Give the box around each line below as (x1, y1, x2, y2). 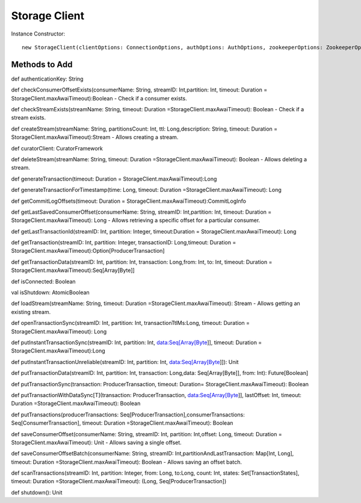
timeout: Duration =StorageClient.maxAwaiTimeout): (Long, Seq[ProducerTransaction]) (11, 478, 227, 485)
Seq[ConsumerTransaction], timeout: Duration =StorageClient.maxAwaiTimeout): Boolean (11, 419, 233, 427)
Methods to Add (11, 59, 73, 69)
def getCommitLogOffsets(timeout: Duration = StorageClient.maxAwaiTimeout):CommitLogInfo (11, 197, 247, 205)
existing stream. (11, 308, 51, 315)
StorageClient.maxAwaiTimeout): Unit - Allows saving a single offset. (11, 439, 182, 446)
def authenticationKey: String (11, 75, 84, 82)
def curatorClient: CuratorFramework (11, 144, 103, 152)
